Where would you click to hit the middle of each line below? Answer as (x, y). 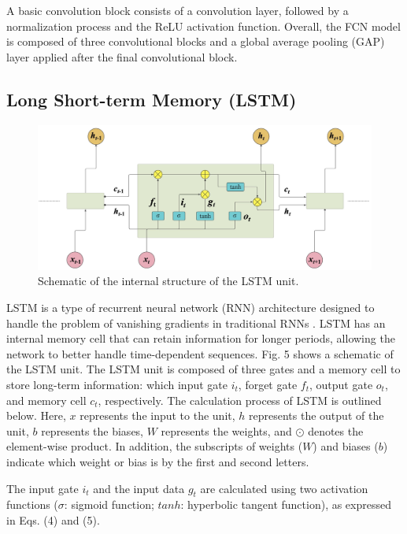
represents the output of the (316, 415)
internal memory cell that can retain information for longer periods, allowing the (201, 338)
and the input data (139, 488)
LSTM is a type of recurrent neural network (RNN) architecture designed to (191, 308)
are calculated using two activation (284, 488)
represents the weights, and (226, 430)
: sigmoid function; (109, 504)
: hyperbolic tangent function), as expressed (286, 504)
